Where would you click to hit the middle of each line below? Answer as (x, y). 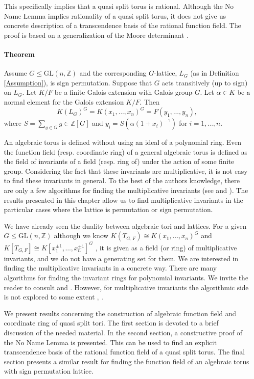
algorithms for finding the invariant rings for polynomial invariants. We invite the (126, 278)
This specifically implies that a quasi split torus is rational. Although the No (119, 6)
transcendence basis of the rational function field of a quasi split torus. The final (125, 352)
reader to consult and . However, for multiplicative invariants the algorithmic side (126, 287)
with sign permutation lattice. (49, 371)
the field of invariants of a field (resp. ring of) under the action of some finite (119, 161)
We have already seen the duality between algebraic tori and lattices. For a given (125, 226)
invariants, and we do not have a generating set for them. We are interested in (121, 258)
